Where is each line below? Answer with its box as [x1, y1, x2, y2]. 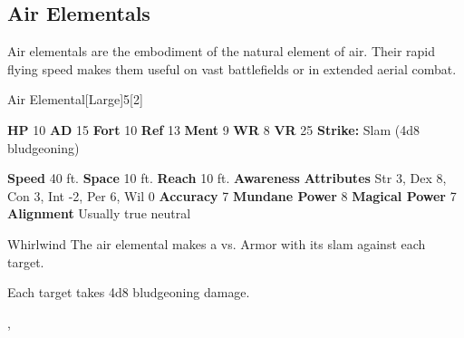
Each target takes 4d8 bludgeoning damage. [7, 283, 250, 302]
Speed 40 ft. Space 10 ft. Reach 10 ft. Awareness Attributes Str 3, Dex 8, [7, 169, 447, 188]
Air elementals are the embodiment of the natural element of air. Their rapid [7, 42, 436, 61]
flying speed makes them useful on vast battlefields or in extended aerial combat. [7, 59, 457, 78]
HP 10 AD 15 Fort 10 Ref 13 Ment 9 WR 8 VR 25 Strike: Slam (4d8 [7, 120, 420, 139]
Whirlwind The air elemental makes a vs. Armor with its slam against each [7, 234, 426, 253]
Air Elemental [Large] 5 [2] [7, 90, 143, 109]
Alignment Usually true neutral [7, 204, 191, 223]
